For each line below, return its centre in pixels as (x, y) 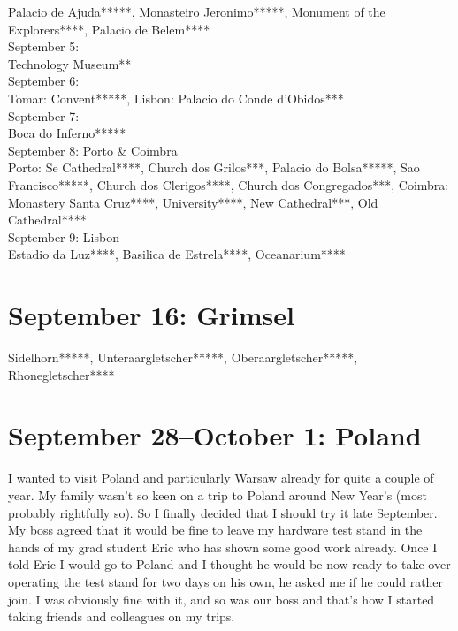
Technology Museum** (70, 63)
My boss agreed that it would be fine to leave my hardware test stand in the (215, 530)
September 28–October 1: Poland (215, 435)
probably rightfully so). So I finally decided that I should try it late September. (223, 512)
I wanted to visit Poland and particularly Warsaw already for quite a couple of (221, 478)
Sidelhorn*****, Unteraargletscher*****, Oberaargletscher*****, (183, 357)
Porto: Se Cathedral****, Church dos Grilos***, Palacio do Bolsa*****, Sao (214, 167)
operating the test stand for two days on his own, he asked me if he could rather (226, 581)
